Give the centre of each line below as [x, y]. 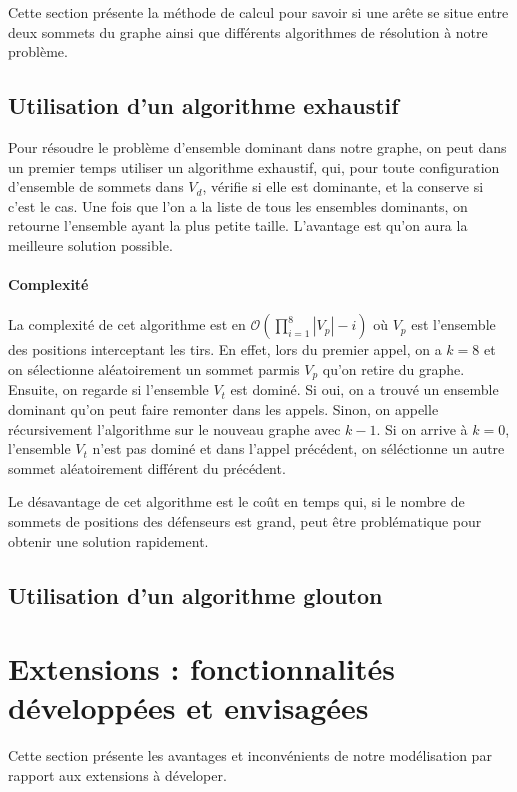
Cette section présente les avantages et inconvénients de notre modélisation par [250, 755]
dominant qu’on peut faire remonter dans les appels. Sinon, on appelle [223, 408]
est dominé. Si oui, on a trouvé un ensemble [364, 389]
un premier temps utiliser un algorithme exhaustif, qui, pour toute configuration [254, 166]
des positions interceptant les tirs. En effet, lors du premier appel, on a [225, 349]
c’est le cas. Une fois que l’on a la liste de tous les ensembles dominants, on [238, 205]
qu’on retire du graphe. [393, 368]
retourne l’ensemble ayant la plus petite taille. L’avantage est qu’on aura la [238, 225]
